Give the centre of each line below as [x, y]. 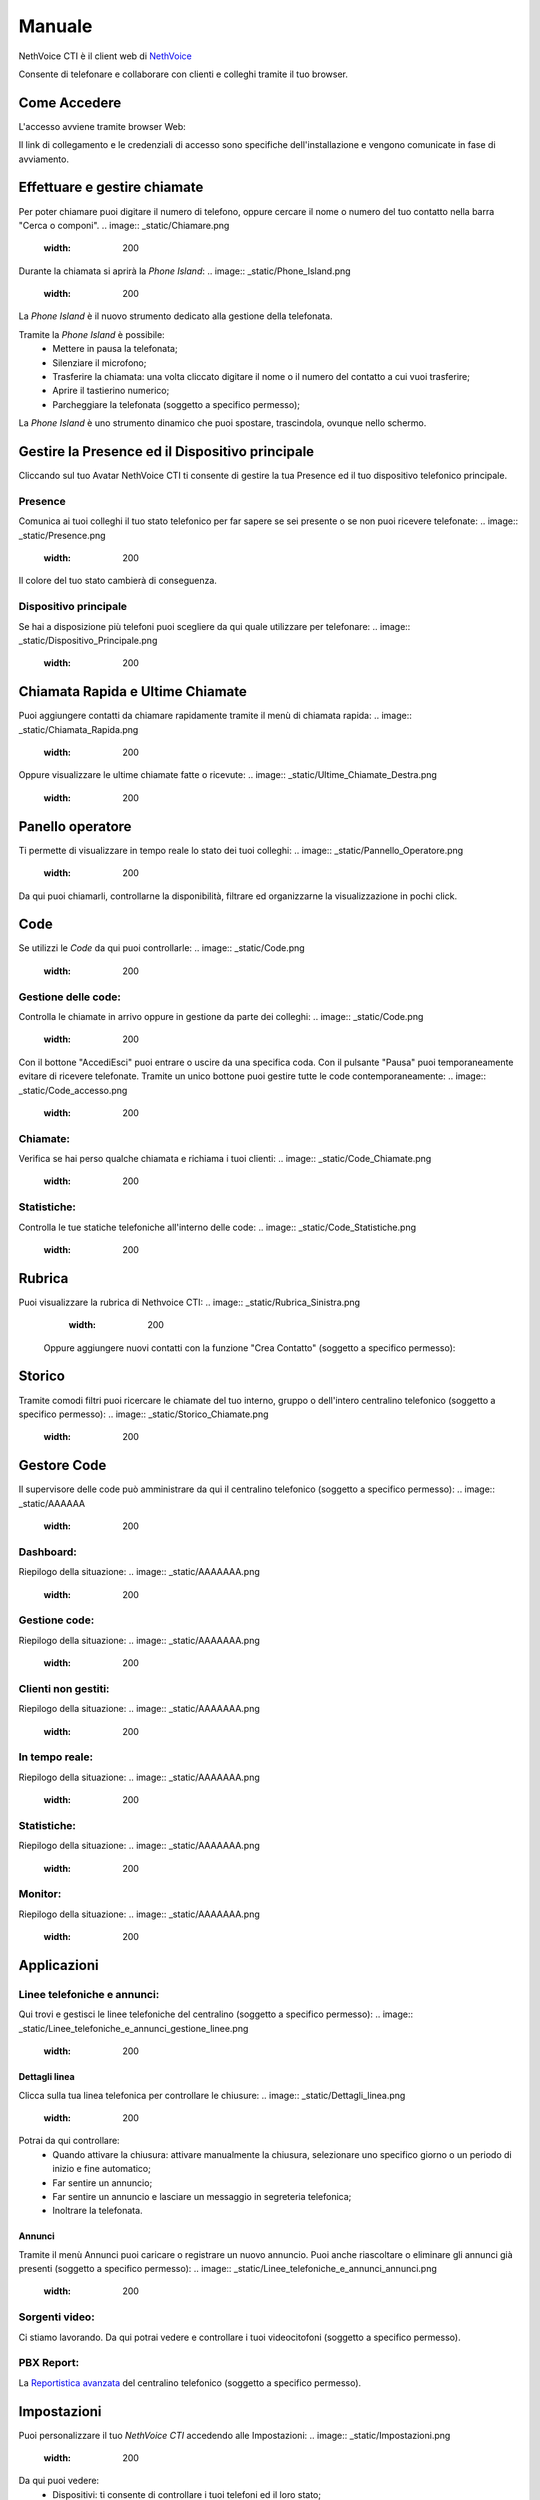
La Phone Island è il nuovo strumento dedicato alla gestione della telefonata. [176, 316]
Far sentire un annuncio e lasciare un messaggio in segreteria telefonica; [202, 2196]
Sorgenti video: [56, 2317]
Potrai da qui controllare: [69, 2141]
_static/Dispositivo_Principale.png [88, 640]
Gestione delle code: [70, 997]
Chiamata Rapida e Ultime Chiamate [132, 691]
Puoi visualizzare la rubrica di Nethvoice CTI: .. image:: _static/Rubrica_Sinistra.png [189, 1302]
